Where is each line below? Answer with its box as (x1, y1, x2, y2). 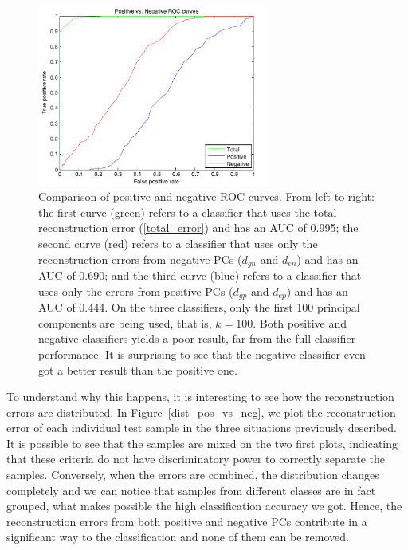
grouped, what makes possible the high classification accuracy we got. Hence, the (6, 497, 402, 514)
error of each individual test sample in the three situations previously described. (6, 419, 397, 436)
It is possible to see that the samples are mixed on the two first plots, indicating (6, 434, 398, 451)
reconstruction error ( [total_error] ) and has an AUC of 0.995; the (38, 219, 359, 236)
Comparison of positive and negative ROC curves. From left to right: (38, 188, 375, 205)
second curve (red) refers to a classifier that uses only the (38, 235, 318, 252)
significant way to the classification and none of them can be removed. (6, 528, 349, 545)
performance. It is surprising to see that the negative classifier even (38, 345, 366, 362)
